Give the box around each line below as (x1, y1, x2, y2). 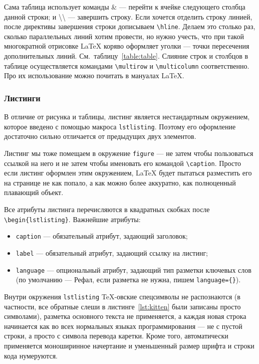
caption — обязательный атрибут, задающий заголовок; (16, 231, 188, 241)
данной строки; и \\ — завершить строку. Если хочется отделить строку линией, (4, 11, 252, 22)
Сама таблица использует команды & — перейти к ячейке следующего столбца (4, 2, 245, 12)
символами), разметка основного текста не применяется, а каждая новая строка (4, 311, 246, 321)
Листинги (4, 91, 41, 104)
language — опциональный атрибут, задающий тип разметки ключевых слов (16, 264, 251, 275)
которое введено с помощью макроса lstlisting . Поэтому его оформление (4, 121, 236, 131)
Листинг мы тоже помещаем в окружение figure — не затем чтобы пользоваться (4, 147, 253, 158)
